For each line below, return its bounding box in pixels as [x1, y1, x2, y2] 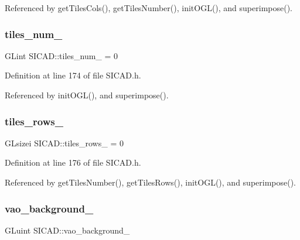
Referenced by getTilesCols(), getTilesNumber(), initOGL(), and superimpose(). [5, 2, 292, 13]
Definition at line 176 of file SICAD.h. [5, 156, 141, 169]
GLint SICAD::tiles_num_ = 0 [5, 49, 118, 61]
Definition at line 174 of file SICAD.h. [5, 69, 141, 81]
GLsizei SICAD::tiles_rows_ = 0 [5, 136, 124, 149]
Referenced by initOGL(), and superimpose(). [5, 89, 169, 101]
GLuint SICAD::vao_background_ [5, 224, 130, 236]
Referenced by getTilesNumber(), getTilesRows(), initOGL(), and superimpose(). [5, 176, 296, 188]
